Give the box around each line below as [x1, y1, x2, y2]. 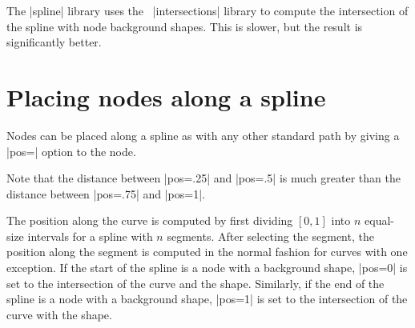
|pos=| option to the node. [6, 142, 136, 159]
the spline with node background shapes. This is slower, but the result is [6, 18, 363, 34]
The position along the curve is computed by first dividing [6, 212, 293, 229]
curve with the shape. [6, 306, 112, 322]
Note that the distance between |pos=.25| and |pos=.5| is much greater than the [6, 170, 401, 186]
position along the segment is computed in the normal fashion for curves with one [6, 243, 408, 260]
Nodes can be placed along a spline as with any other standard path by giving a [6, 126, 400, 143]
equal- [365, 212, 394, 229]
